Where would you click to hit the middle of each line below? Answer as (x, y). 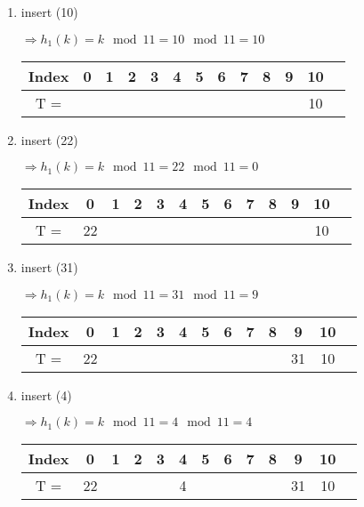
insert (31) (49, 267)
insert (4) (46, 394)
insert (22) (49, 139)
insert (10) (49, 12)
